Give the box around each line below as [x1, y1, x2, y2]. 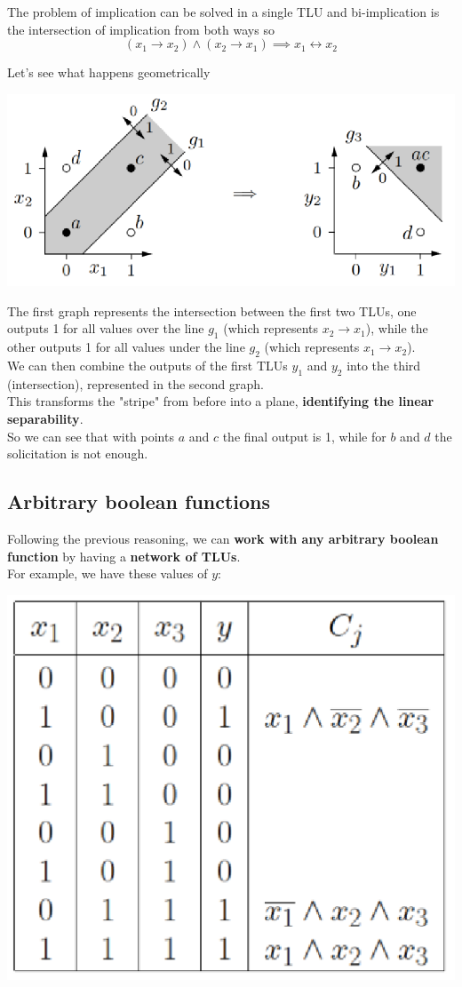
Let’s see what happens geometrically [7, 63, 211, 82]
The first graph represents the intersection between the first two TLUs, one [7, 301, 417, 320]
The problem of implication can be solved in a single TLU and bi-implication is [7, 3, 440, 20]
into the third [346, 355, 421, 374]
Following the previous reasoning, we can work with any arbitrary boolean [7, 529, 439, 547]
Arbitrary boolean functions [7, 488, 271, 515]
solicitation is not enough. [7, 444, 148, 463]
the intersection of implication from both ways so [7, 20, 275, 38]
